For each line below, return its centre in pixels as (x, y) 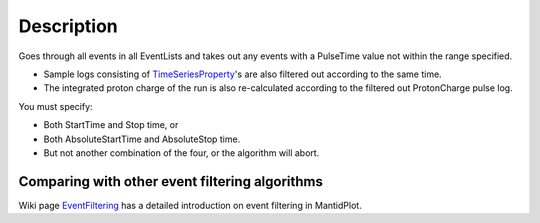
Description (68, 26)
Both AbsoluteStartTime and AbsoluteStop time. (142, 139)
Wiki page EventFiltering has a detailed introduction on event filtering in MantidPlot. (190, 205)
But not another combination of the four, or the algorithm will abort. (181, 152)
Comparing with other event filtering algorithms (171, 181)
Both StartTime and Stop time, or (111, 125)
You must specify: (56, 106)
